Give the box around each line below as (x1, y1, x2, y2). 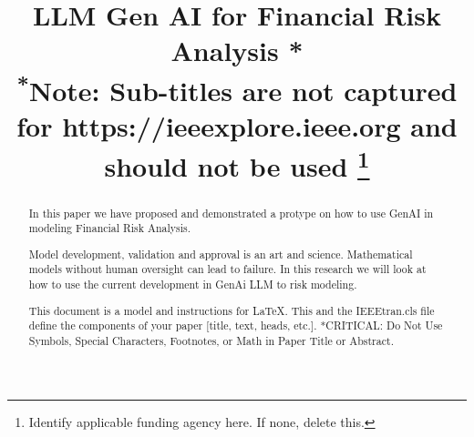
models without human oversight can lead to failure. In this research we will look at (28, 261, 427, 277)
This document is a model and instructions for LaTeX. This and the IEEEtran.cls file (28, 302, 435, 318)
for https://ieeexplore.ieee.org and (16, 107, 458, 145)
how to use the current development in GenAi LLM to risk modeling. (28, 277, 357, 292)
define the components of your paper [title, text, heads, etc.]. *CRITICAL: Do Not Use (28, 318, 443, 333)
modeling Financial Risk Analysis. (28, 220, 191, 236)
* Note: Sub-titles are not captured (16, 67, 458, 108)
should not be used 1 (104, 143, 370, 184)
